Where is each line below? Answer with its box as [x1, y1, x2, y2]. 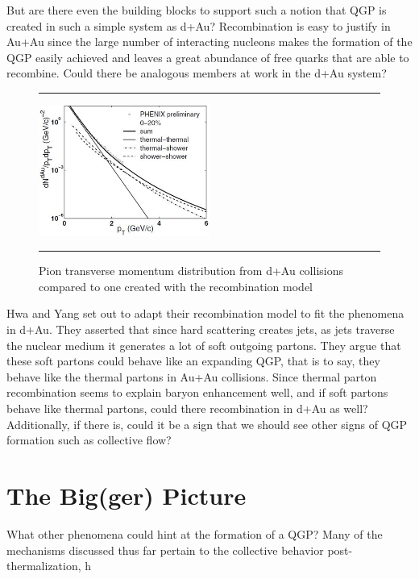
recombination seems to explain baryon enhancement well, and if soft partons [6, 384, 388, 401]
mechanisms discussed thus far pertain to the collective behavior [6, 541, 324, 558]
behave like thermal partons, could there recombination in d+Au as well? [6, 400, 368, 417]
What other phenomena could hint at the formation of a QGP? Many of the [6, 525, 383, 542]
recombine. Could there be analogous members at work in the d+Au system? [6, 65, 387, 81]
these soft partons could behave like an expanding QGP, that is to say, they [6, 352, 380, 369]
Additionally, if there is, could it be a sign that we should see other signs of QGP [6, 415, 408, 432]
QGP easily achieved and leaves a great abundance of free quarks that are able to [6, 48, 409, 65]
